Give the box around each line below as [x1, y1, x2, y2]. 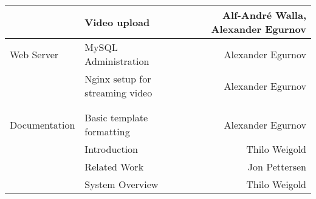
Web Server [10, 47, 59, 61]
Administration [84, 54, 149, 68]
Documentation [10, 117, 75, 132]
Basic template [84, 110, 148, 124]
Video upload [84, 15, 150, 29]
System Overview [84, 177, 159, 191]
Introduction [84, 142, 138, 156]
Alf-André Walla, [222, 8, 306, 22]
